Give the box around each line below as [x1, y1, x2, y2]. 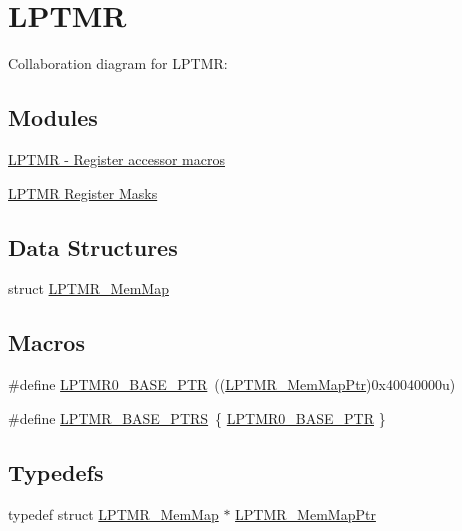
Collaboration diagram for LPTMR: [8, 53, 228, 74]
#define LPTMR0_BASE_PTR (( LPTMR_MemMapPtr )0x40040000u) [8, 374, 456, 395]
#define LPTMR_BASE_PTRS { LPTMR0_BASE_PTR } [8, 407, 386, 428]
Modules [8, 102, 98, 133]
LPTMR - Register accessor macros [8, 148, 225, 169]
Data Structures [8, 231, 178, 262]
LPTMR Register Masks [8, 182, 158, 203]
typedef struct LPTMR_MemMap [8, 503, 219, 524]
